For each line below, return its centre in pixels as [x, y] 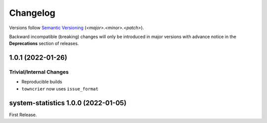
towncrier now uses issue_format [60, 88]
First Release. [23, 115]
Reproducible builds [42, 82]
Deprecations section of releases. [44, 43]
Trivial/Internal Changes [39, 72]
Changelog [32, 13]
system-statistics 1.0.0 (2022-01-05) [68, 103]
